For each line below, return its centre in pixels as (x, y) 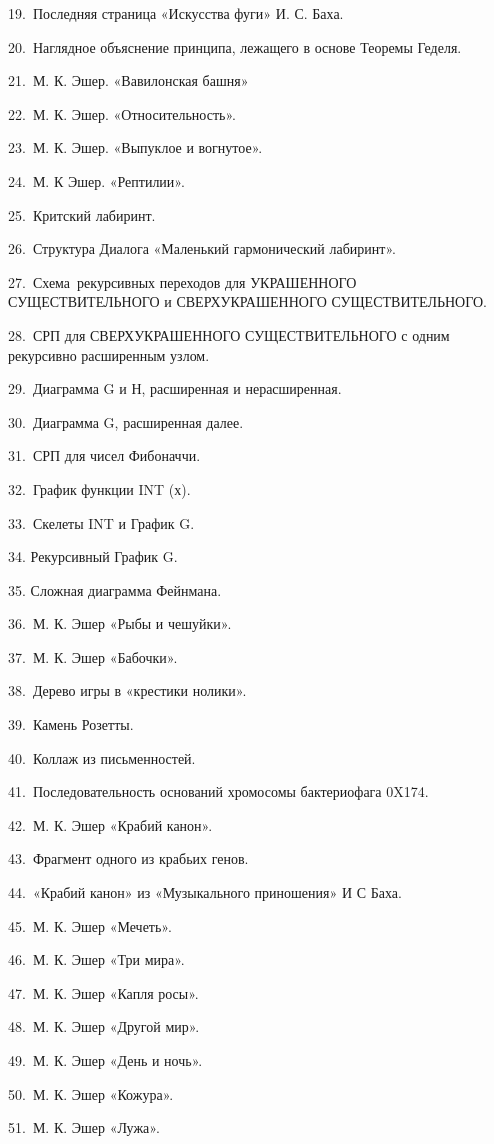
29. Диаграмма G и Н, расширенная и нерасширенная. (175, 388)
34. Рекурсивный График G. (93, 556)
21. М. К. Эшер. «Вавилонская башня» (128, 80)
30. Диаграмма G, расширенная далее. (126, 421)
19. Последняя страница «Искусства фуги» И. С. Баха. (176, 13)
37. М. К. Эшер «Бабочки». (93, 656)
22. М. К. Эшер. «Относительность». (122, 113)
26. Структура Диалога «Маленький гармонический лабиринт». (202, 248)
